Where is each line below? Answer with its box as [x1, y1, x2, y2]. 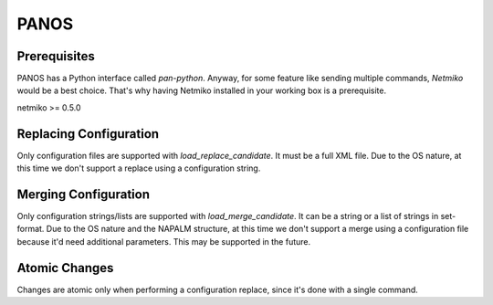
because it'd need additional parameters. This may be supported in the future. [16, 236, 311, 247]
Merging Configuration [16, 186, 151, 202]
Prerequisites [16, 48, 95, 64]
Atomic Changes [16, 260, 114, 276]
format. [16, 224, 45, 235]
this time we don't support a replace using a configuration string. [16, 163, 261, 174]
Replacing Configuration [16, 126, 160, 142]
